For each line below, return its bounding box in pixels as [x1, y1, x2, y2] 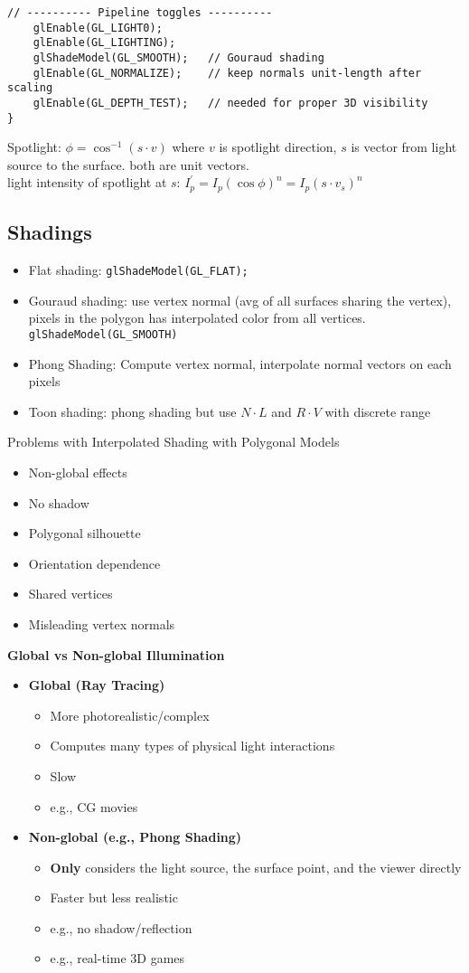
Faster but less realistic [50, 888, 178, 907]
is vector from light [351, 137, 457, 156]
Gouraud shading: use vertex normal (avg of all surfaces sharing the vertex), [28, 290, 452, 309]
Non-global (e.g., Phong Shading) [28, 827, 242, 846]
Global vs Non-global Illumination [7, 645, 225, 664]
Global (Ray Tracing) [28, 675, 165, 694]
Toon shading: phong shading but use [28, 401, 237, 420]
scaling [7, 81, 53, 95]
